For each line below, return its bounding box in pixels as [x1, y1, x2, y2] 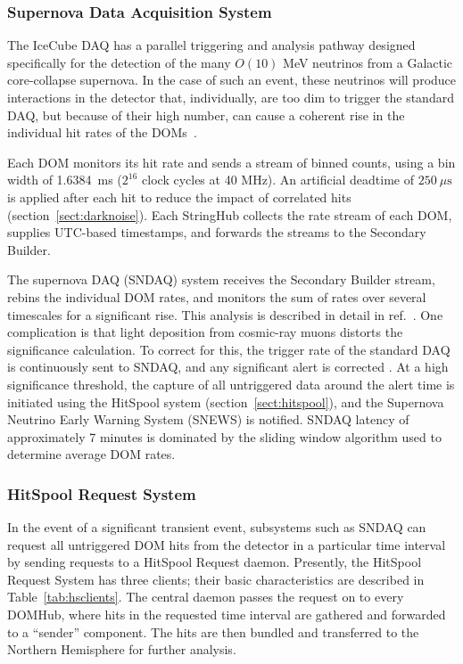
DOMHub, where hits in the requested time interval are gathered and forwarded [7, 605, 446, 624]
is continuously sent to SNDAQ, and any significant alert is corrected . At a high [7, 357, 449, 376]
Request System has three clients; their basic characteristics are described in [7, 570, 425, 588]
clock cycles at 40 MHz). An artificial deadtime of [142, 170, 415, 189]
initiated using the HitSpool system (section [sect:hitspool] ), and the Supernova [7, 392, 444, 411]
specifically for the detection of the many [7, 53, 231, 71]
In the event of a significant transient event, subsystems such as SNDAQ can [7, 518, 426, 537]
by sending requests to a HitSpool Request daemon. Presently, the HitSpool [7, 553, 422, 571]
